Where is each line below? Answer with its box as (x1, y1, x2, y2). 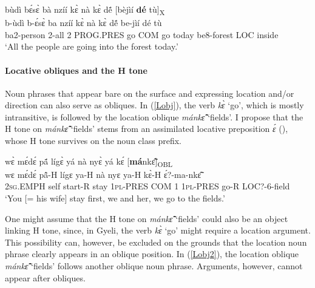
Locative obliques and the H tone (5, 64, 147, 76)
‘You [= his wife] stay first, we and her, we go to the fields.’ (5, 191, 225, 204)
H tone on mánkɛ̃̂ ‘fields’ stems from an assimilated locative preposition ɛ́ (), (5, 122, 288, 135)
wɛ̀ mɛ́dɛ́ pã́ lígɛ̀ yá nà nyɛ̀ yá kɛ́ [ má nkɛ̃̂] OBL (5, 154, 173, 169)
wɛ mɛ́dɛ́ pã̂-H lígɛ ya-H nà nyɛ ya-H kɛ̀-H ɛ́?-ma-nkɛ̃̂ (5, 168, 202, 180)
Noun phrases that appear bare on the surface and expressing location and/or (5, 87, 294, 99)
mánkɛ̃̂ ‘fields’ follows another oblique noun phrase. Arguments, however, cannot (5, 259, 303, 272)
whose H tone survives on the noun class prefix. (5, 134, 181, 147)
